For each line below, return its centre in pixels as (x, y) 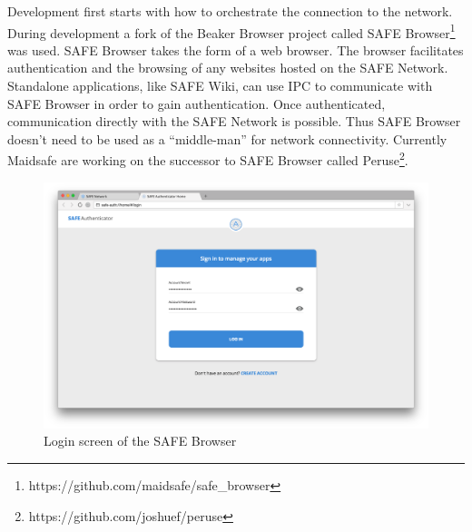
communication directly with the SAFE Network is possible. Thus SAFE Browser (234, 121)
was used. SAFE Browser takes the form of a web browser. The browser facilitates (236, 49)
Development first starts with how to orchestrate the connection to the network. (230, 11)
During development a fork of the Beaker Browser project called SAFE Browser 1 (231, 31)
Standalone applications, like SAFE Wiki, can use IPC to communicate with (220, 86)
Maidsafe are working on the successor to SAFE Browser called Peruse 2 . (208, 159)
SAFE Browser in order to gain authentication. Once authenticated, (197, 103)
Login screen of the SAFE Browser (140, 441)
